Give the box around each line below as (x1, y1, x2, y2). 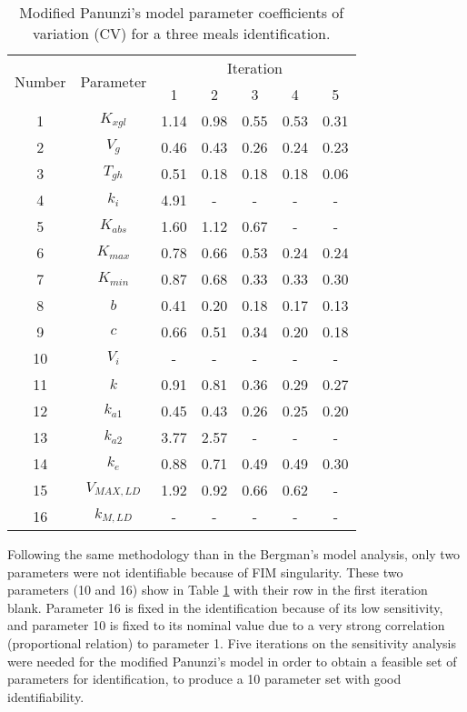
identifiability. (7, 687, 84, 706)
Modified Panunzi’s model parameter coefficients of (19, 2, 344, 23)
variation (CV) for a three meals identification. (33, 23, 331, 44)
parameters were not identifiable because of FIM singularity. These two (7, 562, 403, 581)
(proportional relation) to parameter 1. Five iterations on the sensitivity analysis (7, 633, 456, 652)
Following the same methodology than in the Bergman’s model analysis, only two (7, 545, 461, 563)
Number (15, 70, 66, 92)
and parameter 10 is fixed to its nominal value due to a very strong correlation (7, 616, 445, 635)
